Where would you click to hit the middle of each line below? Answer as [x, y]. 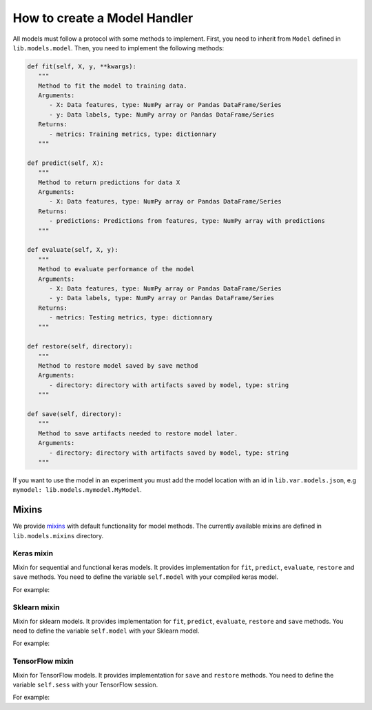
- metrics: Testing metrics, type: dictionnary [131, 318]
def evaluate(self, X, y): [73, 250]
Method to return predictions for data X [109, 182]
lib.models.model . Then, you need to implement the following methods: [118, 48]
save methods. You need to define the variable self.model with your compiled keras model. [146, 577]
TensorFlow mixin [43, 661]
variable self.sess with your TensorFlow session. [85, 684]
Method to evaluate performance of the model [116, 269]
